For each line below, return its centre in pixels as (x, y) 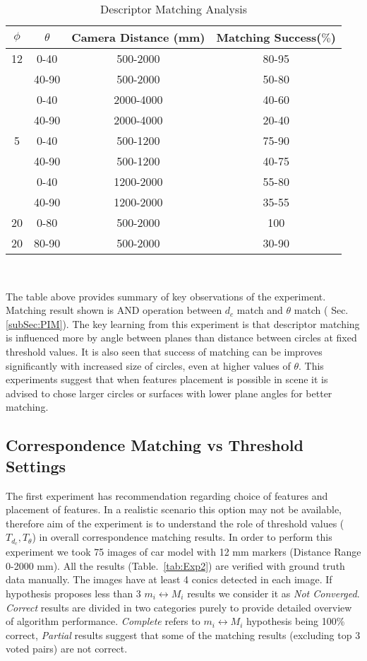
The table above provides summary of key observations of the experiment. (166, 296)
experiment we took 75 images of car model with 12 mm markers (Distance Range (183, 552)
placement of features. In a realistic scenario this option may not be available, (174, 509)
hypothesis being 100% (296, 621)
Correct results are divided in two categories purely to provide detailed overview (179, 607)
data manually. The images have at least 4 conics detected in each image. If (169, 579)
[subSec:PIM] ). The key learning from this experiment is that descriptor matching (183, 323)
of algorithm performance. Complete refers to (103, 621)
